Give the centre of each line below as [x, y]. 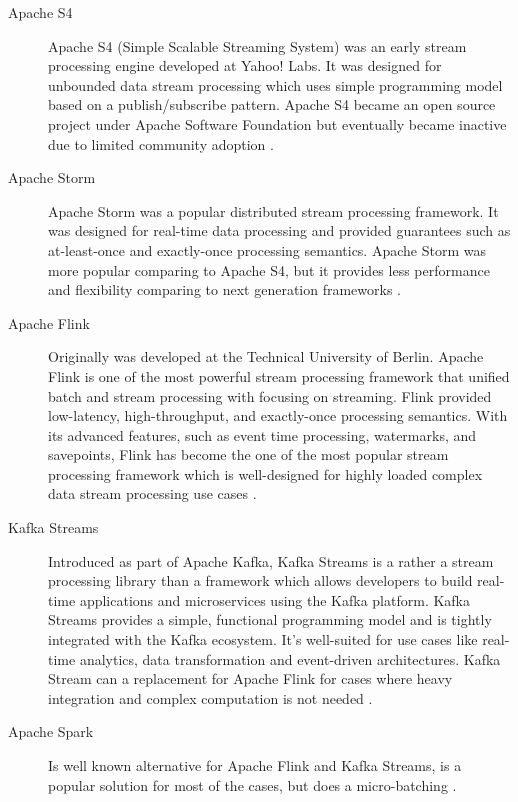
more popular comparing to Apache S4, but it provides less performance [269, 269]
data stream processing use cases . [152, 493]
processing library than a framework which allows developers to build [260, 580]
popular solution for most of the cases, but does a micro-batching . [252, 784]
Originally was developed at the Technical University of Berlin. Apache [266, 356]
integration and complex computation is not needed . [210, 697]
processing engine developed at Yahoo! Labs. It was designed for [245, 65]
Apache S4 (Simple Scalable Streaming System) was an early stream [257, 45]
